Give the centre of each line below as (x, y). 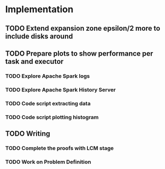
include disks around (39, 36)
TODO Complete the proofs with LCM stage (60, 148)
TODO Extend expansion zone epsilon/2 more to (83, 28)
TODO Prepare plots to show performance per (79, 53)
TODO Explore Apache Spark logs (47, 76)
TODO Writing (28, 134)
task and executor (35, 62)
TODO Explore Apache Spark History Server (60, 89)
